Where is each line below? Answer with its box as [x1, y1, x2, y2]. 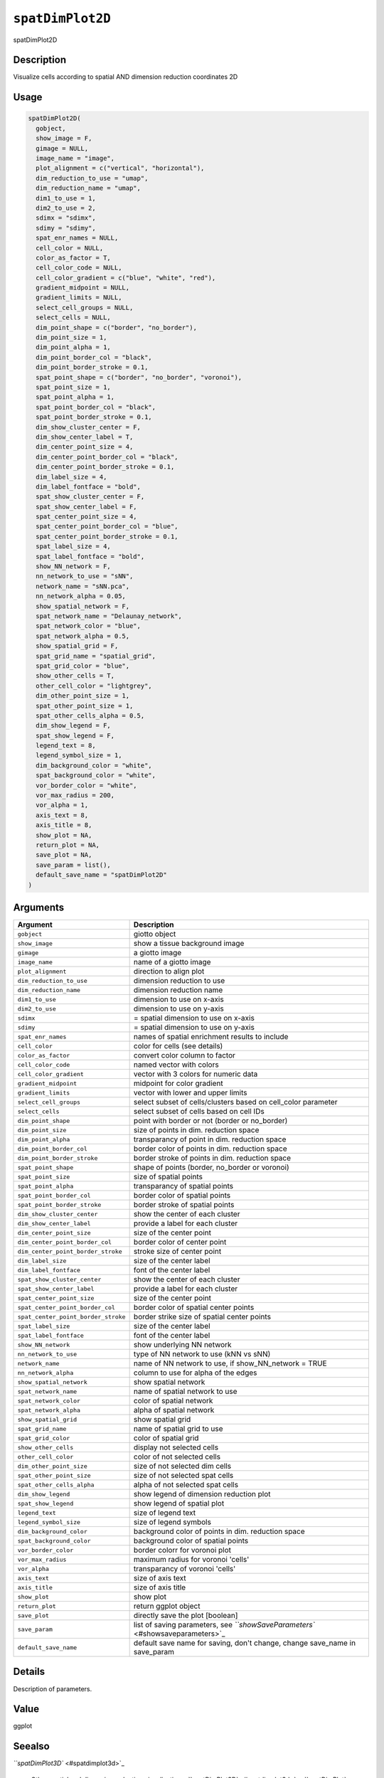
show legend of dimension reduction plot [133, 1489, 271, 1499]
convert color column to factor [133, 1050, 236, 1060]
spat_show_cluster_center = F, [36, 493, 145, 501]
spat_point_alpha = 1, [36, 393, 115, 401]
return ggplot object [133, 1601, 201, 1611]
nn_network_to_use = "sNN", [36, 573, 134, 580]
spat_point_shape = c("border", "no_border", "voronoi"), [36, 373, 242, 381]
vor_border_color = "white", [36, 781, 138, 789]
